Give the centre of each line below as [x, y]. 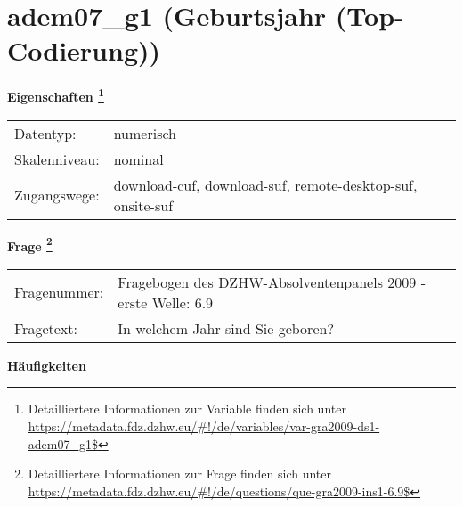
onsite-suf [143, 205]
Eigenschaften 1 [56, 95]
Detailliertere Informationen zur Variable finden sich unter [187, 409]
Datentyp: [45, 133]
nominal [138, 159]
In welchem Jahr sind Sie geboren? [226, 328]
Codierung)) [84, 50]
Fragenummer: [59, 292]
